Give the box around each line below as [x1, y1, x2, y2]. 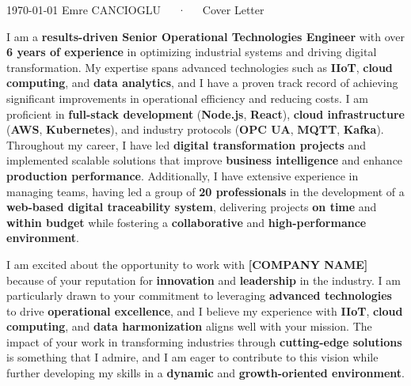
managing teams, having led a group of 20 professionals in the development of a [6, 183, 405, 199]
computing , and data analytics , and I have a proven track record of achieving [6, 74, 398, 91]
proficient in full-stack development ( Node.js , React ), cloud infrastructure [6, 105, 405, 122]
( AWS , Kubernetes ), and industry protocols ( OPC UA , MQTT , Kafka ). [6, 121, 384, 138]
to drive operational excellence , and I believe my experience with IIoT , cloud [6, 302, 403, 319]
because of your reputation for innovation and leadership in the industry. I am [6, 271, 401, 288]
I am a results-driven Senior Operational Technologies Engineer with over [6, 28, 405, 44]
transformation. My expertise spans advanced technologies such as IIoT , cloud [6, 59, 393, 75]
